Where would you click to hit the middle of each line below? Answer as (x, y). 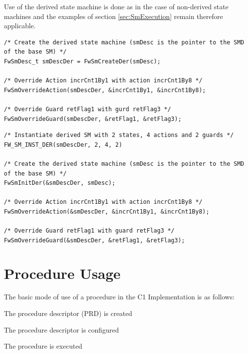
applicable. (20, 26)
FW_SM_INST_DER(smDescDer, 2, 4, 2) (63, 145)
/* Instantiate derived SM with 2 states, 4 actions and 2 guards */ (119, 135)
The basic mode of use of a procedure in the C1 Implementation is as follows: (119, 297)
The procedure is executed (43, 346)
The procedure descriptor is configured (62, 329)
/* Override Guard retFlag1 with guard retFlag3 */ (89, 231)
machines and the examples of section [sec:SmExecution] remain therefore (114, 16)
